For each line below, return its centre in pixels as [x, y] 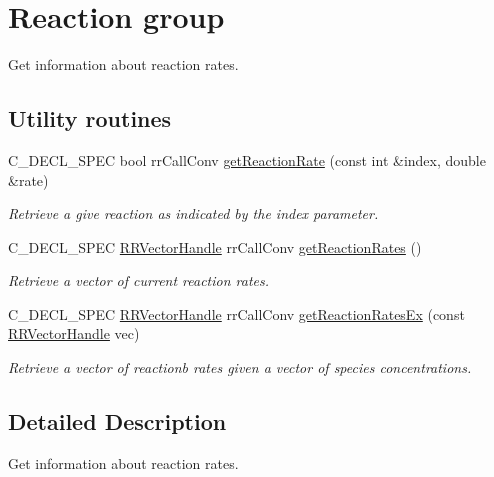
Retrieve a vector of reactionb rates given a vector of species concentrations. [240, 367]
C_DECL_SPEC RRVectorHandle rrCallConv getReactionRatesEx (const [236, 313]
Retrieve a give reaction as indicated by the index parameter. [193, 213]
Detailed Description [117, 421]
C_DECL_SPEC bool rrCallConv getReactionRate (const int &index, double [247, 159]
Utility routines [90, 118]
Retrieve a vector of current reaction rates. [139, 280]
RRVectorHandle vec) [74, 333]
